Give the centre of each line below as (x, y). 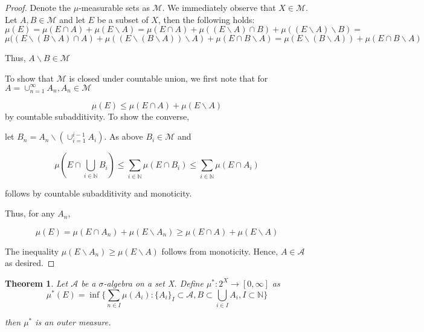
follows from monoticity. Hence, (220, 251)
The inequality (32, 251)
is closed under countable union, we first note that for (169, 78)
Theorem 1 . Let (37, 283)
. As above (124, 136)
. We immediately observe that (219, 7)
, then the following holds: (206, 19)
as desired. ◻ (30, 263)
